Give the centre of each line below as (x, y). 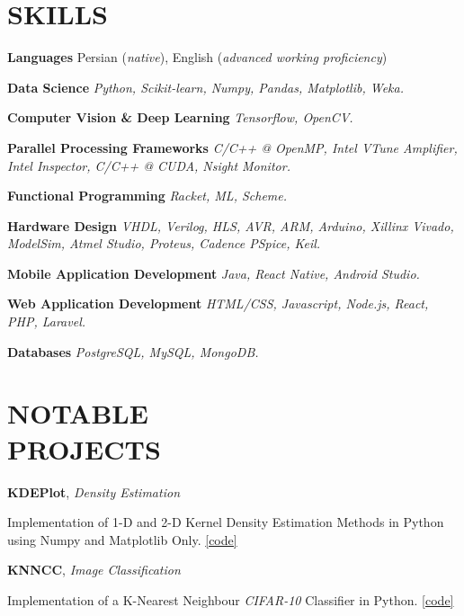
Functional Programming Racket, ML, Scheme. (147, 196)
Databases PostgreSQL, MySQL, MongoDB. (133, 351)
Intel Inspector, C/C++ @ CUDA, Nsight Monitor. (149, 165)
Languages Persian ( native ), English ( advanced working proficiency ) (197, 57)
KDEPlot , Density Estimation (94, 491)
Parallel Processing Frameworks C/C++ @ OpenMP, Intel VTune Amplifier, (232, 147)
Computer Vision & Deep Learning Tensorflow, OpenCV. (180, 117)
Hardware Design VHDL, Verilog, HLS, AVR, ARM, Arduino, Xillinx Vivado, (231, 225)
